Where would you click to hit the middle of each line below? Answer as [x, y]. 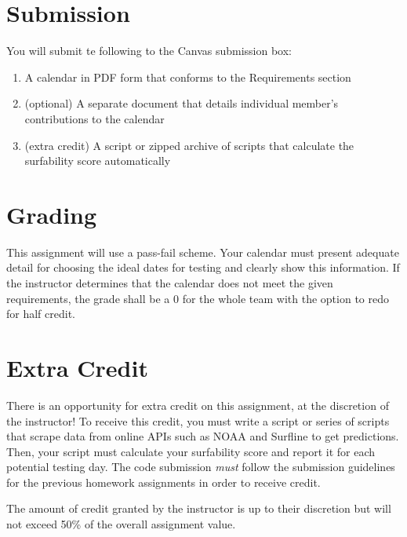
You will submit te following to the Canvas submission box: [149, 51]
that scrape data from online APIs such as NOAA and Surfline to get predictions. [203, 436]
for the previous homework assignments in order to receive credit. [164, 482]
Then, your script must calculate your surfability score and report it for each [191, 451]
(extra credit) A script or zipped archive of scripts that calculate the [189, 145]
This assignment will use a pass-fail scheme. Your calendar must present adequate [203, 252]
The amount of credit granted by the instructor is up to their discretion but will [199, 508]
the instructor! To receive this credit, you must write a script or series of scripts [198, 420]
